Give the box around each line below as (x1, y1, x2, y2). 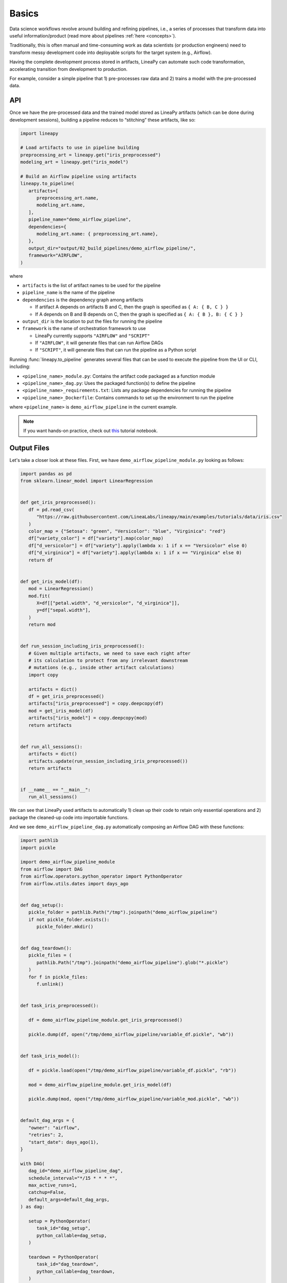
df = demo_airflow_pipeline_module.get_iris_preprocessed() (28, 1017, 183, 1023)
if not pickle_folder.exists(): (28, 917, 110, 922)
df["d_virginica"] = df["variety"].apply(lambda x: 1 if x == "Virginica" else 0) (28, 550, 242, 556)
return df (28, 557, 53, 563)
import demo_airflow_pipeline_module (20, 859, 115, 865)
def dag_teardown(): (20, 945, 72, 951)
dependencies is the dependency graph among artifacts (22, 297, 143, 303)
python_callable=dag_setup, (36, 1232, 107, 1238)
